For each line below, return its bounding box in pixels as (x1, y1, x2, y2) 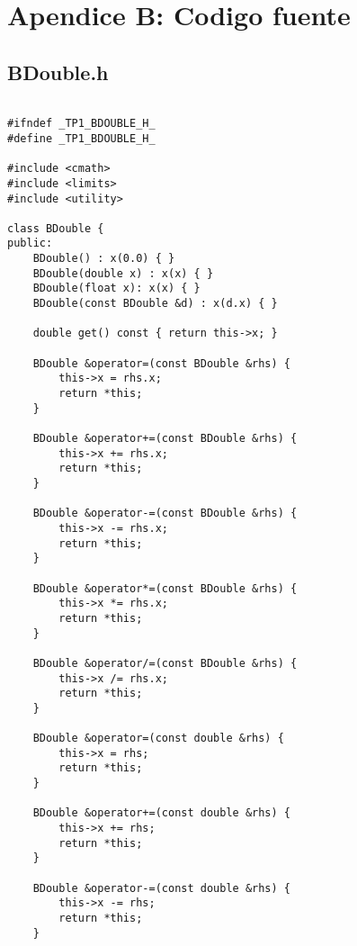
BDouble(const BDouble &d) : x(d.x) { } (32, 297, 278, 311)
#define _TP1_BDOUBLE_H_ (7, 131, 156, 145)
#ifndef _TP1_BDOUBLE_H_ (7, 117, 156, 131)
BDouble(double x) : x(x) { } (32, 266, 214, 280)
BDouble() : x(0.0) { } (32, 252, 175, 266)
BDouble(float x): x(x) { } (32, 282, 201, 295)
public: (7, 237, 53, 250)
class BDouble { (7, 221, 104, 235)
